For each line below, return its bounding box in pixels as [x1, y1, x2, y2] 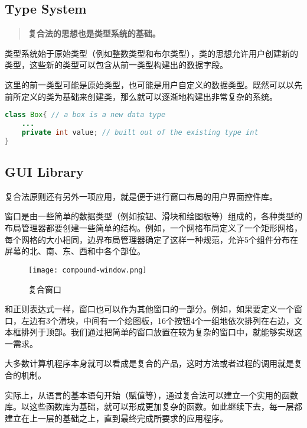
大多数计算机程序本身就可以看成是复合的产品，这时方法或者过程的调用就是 [5, 357, 294, 369]
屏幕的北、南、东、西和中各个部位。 [5, 245, 145, 257]
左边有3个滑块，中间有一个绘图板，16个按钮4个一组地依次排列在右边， [21, 314, 294, 326]
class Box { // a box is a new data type [5, 111, 166, 119]
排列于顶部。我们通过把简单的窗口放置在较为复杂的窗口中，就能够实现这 [21, 326, 302, 338]
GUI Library [5, 163, 84, 181]
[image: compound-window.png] [28, 265, 147, 274]
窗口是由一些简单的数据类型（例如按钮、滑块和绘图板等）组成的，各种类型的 [5, 210, 302, 222]
